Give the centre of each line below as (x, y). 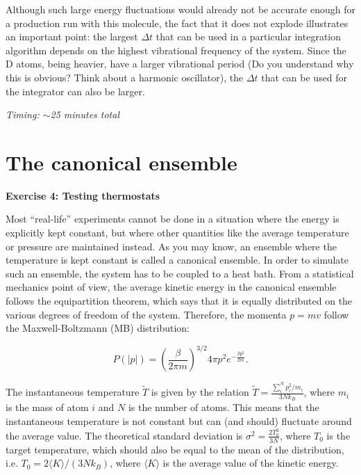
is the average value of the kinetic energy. (251, 463)
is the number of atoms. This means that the (224, 407)
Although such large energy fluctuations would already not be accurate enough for (180, 9)
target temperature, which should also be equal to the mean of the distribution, (175, 449)
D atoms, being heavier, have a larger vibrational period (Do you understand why (180, 64)
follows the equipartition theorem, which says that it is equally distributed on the (179, 301)
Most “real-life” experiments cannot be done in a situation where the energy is (173, 219)
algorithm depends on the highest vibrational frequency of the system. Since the (176, 50)
